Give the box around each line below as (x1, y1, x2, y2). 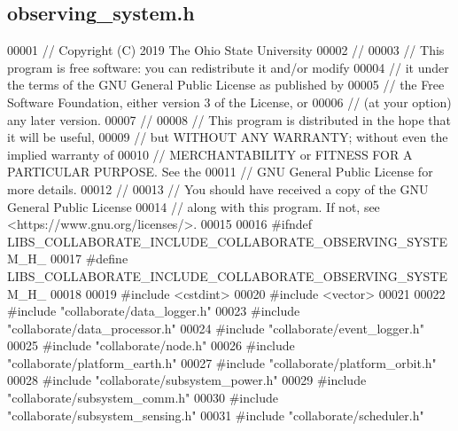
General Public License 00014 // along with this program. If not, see (7, 197, 380, 215)
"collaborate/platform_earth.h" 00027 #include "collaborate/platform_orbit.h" (7, 353, 437, 372)
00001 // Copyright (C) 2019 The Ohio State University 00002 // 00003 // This (7, 41, 445, 59)
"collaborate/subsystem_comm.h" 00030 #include (7, 388, 278, 407)
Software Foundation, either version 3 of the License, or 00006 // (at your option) (7, 92, 452, 111)
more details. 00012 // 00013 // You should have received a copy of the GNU (7, 179, 429, 198)
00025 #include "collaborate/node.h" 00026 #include (7, 336, 295, 355)
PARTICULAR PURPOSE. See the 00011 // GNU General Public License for (7, 162, 433, 181)
